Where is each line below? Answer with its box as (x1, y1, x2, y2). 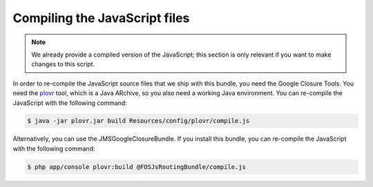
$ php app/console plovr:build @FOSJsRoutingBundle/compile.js (27, 163, 247, 170)
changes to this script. (31, 60, 95, 68)
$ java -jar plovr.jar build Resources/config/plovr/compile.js (27, 117, 250, 125)
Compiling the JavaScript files (12, 10, 190, 26)
